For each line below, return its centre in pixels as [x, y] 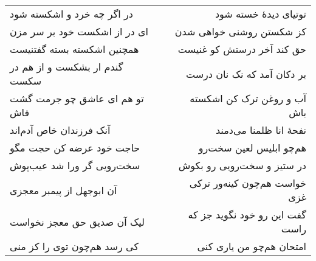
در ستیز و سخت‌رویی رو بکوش [242, 165]
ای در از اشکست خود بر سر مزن [79, 31]
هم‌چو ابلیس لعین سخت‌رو [252, 148]
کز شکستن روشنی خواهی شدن [240, 31]
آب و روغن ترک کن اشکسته [248, 98]
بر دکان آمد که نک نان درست [246, 74]
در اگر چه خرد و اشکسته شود [71, 14]
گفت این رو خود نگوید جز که [247, 214]
